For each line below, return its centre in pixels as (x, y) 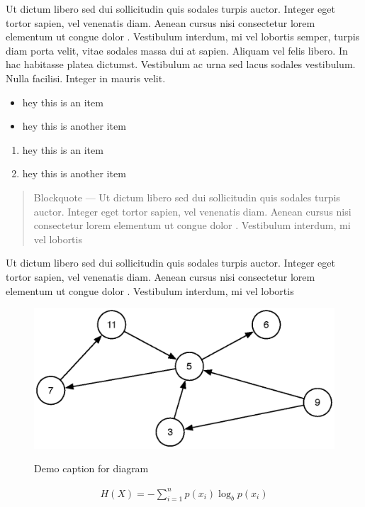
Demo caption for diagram (91, 468)
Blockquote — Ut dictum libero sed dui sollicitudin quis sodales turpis (187, 197)
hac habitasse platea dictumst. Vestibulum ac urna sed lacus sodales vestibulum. (181, 64)
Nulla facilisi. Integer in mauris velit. (86, 78)
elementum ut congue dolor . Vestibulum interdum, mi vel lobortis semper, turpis (183, 37)
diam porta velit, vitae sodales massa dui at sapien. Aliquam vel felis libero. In (177, 50)
